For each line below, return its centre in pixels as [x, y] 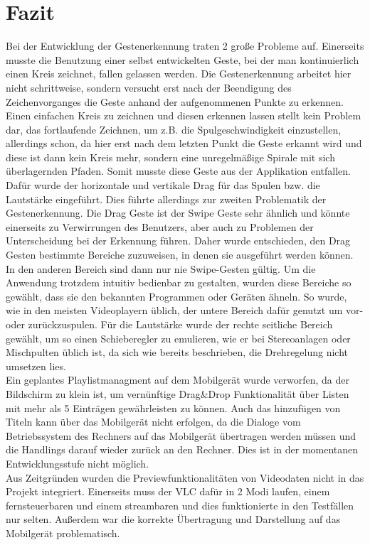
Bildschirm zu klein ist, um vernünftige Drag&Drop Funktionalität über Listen [178, 393]
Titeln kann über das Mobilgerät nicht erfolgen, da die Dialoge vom [153, 422]
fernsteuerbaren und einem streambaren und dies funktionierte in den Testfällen [180, 505]
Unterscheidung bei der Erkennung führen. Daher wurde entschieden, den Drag [178, 241]
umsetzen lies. [36, 366]
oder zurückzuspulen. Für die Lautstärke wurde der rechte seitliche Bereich [169, 324]
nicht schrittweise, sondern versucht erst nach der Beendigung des [149, 87]
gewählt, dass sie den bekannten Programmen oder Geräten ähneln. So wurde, [176, 296]
